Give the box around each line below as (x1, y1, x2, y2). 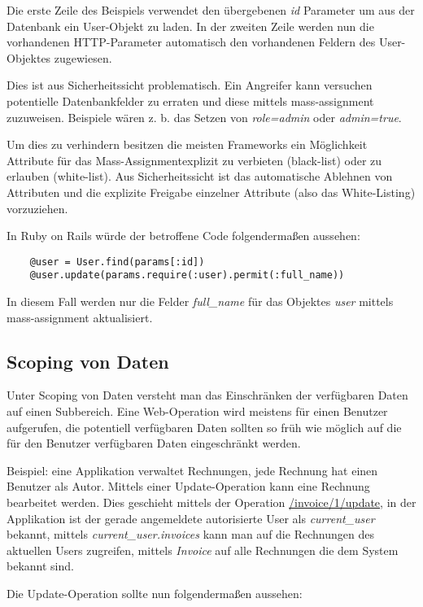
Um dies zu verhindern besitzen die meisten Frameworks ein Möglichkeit (7, 136, 368, 153)
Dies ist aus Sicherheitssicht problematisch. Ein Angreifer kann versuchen (7, 76, 373, 94)
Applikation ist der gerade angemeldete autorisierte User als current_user (7, 509, 375, 526)
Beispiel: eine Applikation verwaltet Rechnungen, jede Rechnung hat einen (7, 461, 378, 478)
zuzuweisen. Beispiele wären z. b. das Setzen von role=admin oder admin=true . (7, 108, 402, 125)
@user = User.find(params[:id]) (29, 255, 205, 268)
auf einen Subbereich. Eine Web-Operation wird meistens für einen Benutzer (7, 403, 388, 420)
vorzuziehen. (7, 199, 68, 216)
